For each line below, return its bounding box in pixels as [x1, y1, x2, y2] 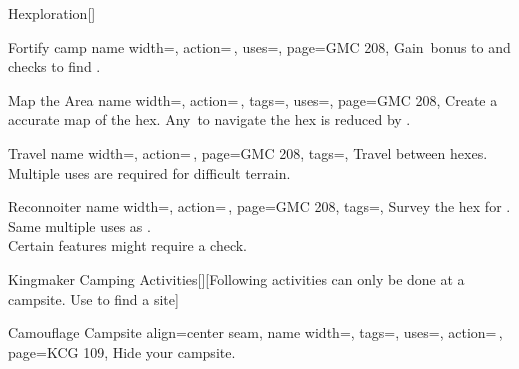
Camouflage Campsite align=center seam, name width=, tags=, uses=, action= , [8, 322, 503, 343]
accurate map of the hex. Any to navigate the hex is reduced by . [8, 109, 411, 130]
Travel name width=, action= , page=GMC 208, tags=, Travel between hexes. [8, 142, 488, 163]
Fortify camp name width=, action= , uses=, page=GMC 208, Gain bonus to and [8, 36, 511, 57]
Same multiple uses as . [8, 215, 151, 236]
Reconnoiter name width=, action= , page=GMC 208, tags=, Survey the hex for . [8, 196, 511, 217]
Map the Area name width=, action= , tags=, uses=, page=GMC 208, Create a [8, 89, 498, 110]
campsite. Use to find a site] [8, 288, 179, 309]
